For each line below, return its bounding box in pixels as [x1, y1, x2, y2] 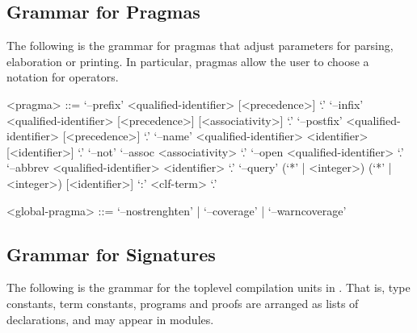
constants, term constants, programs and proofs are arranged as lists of [6, 294, 359, 311]
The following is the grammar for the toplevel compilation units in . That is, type [6, 279, 411, 296]
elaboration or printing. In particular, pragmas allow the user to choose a [6, 52, 369, 69]
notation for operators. [6, 69, 119, 85]
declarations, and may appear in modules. [6, 310, 214, 327]
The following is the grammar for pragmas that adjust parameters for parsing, [6, 37, 394, 54]
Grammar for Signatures [6, 241, 216, 266]
